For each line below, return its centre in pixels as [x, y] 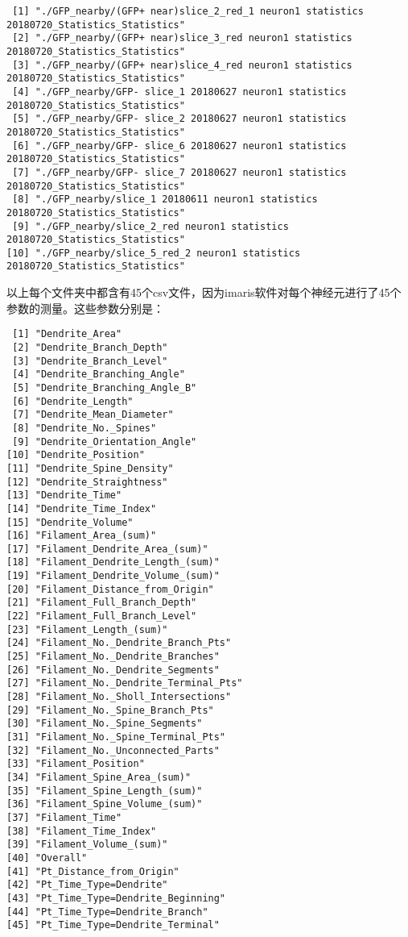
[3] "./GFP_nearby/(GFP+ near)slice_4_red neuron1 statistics [182, 65]
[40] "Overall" [47, 858]
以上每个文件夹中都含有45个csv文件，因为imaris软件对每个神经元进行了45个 [204, 292]
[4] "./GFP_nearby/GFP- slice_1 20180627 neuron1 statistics [179, 92]
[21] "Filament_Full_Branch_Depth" [102, 603]
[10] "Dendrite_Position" [76, 455]
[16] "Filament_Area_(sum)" [82, 536]
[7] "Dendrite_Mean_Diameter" [93, 415]
